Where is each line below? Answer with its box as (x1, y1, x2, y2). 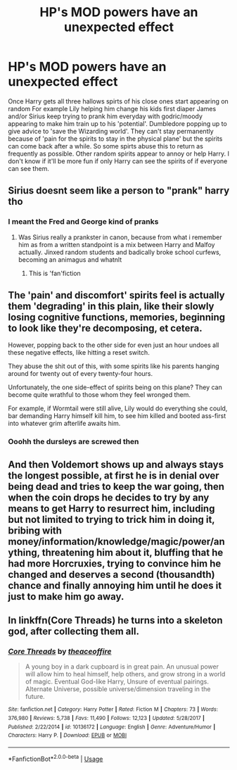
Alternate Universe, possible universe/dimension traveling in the (25, 685, 211, 693)
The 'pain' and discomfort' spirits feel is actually (8, 289, 225, 301)
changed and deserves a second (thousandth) (8, 568, 215, 581)
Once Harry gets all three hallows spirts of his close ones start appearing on (8, 96, 229, 106)
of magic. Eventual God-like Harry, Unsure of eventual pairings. (25, 677, 210, 686)
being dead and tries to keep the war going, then (8, 480, 224, 493)
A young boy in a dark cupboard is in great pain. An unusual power (25, 662, 219, 671)
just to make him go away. (8, 591, 124, 602)
